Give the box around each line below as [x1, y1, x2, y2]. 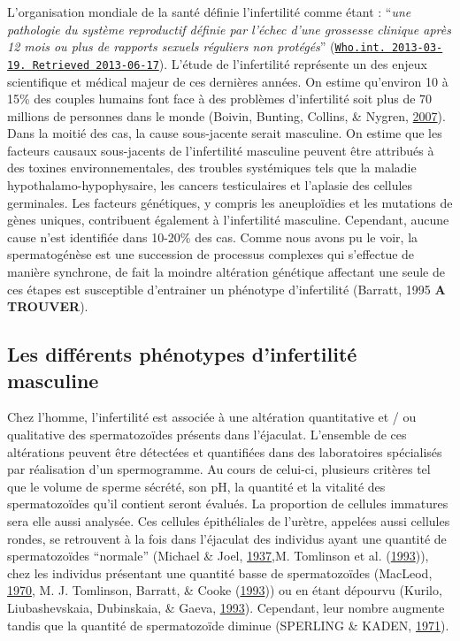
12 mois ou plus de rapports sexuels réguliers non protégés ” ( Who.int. [7, 37, 386, 56]
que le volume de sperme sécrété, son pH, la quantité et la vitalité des [7, 477, 386, 495]
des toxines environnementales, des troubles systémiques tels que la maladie [7, 158, 417, 177]
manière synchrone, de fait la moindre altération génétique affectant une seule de [7, 263, 445, 281]
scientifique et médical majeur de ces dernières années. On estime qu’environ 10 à [7, 72, 448, 90]
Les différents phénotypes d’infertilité [7, 340, 357, 368]
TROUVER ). [7, 297, 88, 316]
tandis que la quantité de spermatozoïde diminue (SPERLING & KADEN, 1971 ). [7, 615, 449, 634]
